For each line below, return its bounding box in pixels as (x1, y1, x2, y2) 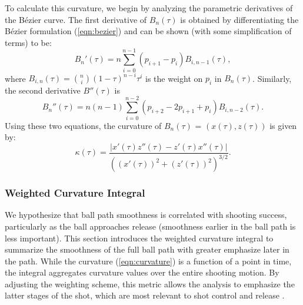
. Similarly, (252, 72, 292, 84)
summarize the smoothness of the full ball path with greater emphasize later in (5, 243, 289, 256)
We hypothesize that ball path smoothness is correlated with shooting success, (5, 208, 287, 221)
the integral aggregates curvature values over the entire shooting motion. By (5, 266, 279, 279)
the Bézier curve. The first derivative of (5, 13, 147, 25)
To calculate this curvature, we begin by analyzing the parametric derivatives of (5, 2, 293, 14)
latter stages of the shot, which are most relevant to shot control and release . (5, 289, 285, 301)
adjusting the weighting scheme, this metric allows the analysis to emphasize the (5, 277, 295, 290)
